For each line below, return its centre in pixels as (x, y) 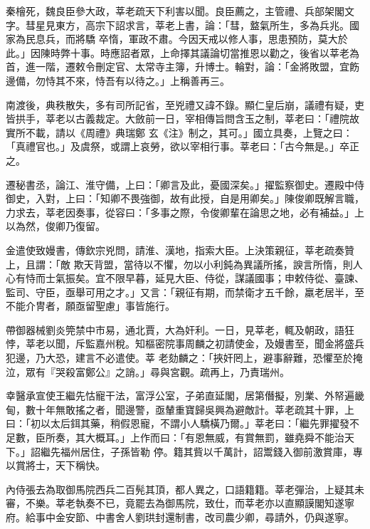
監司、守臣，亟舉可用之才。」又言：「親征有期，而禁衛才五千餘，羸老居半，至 (185, 292)
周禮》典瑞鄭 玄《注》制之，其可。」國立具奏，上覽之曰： (219, 132)
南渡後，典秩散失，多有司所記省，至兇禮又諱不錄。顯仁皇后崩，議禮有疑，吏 (185, 104)
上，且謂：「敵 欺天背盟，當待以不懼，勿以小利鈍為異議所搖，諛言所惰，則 (179, 264)
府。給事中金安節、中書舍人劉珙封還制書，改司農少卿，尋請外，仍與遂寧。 (180, 517)
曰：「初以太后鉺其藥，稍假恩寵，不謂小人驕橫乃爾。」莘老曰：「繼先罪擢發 (178, 423)
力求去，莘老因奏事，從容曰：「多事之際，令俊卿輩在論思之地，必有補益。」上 (185, 212)
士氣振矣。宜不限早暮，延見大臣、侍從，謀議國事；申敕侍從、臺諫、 (205, 278)
